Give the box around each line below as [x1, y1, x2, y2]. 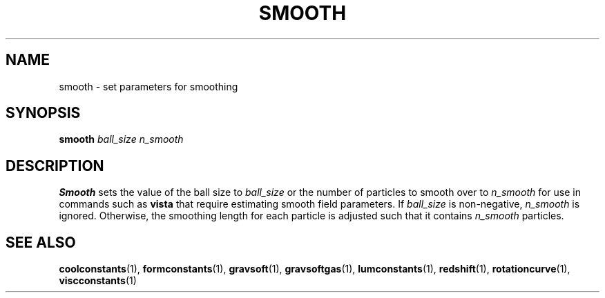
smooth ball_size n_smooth [59, 133, 184, 146]
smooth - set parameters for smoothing [59, 80, 238, 92]
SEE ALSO [6, 233, 76, 251]
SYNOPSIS [6, 104, 81, 122]
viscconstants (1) [59, 275, 137, 287]
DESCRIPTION [6, 157, 104, 175]
